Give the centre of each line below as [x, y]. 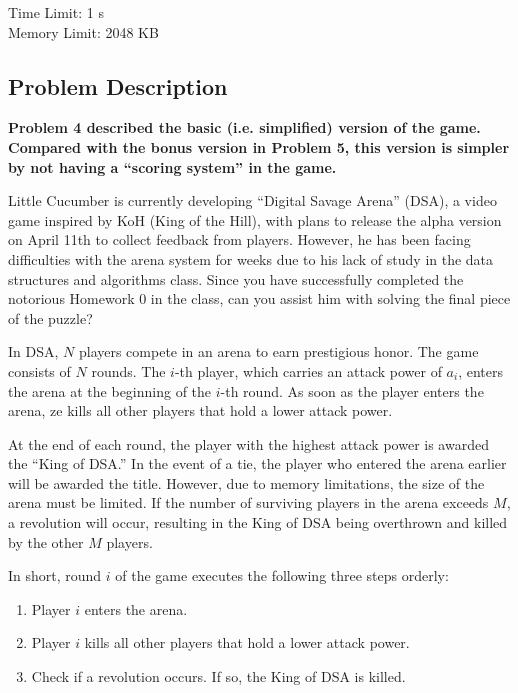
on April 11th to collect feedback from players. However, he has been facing [239, 239]
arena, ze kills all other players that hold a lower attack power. [200, 410]
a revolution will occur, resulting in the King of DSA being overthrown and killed [258, 522]
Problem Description [118, 85]
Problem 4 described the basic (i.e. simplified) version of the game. [244, 127]
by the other [46, 541]
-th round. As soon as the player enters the [352, 390]
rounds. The [128, 370]
